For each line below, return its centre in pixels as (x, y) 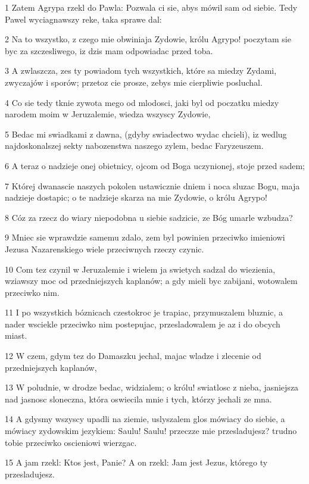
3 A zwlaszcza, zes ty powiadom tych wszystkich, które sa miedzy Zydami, (141, 71)
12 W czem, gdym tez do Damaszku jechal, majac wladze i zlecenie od (133, 356)
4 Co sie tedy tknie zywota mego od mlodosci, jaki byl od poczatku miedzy (142, 102)
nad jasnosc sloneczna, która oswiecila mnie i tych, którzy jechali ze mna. (138, 399)
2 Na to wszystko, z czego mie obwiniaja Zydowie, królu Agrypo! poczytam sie (148, 39)
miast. (16, 335)
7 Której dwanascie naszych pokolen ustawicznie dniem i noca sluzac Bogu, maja (152, 185)
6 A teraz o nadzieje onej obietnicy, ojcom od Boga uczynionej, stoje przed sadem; (155, 165)
